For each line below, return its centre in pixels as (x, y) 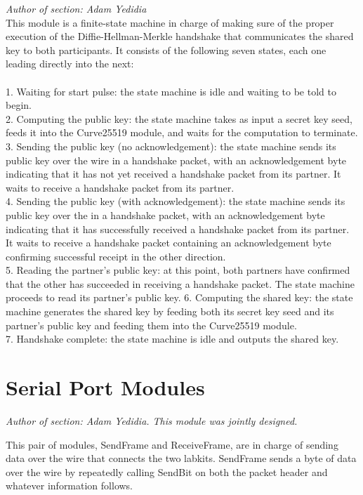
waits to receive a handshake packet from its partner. (120, 187)
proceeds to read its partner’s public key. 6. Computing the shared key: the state (179, 297)
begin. (19, 105)
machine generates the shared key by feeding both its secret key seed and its (170, 311)
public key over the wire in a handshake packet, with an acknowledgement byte (176, 160)
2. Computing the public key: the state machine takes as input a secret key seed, (179, 118)
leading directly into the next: (70, 64)
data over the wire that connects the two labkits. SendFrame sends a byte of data (181, 458)
